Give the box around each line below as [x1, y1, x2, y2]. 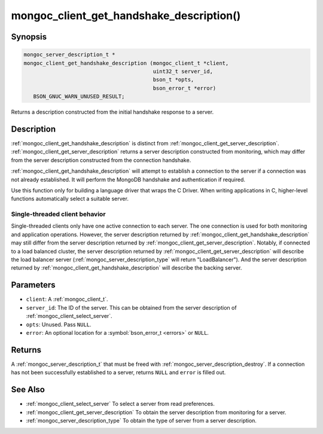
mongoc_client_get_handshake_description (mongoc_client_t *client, [23, 60, 229, 66]
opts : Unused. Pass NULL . [26, 320, 92, 328]
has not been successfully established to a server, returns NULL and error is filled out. [11, 369, 226, 376]
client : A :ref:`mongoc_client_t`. [26, 296, 108, 303]
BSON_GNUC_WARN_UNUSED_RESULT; [33, 93, 125, 100]
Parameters [11, 280, 56, 290]
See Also [11, 384, 45, 395]
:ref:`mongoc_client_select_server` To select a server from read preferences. [26, 401, 215, 408]
